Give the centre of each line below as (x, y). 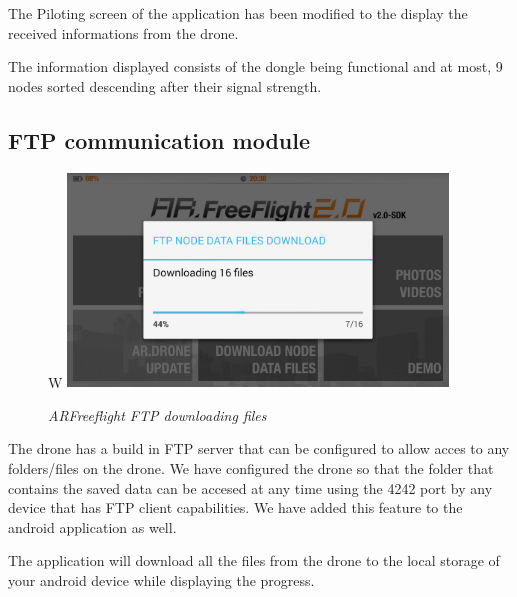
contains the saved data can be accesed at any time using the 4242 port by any (250, 487)
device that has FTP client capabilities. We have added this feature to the (235, 507)
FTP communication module (159, 139)
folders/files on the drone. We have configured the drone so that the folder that (251, 468)
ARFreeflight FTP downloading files (157, 414)
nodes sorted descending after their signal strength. (165, 85)
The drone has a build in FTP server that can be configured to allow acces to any (259, 448)
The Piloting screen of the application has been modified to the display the (238, 13)
